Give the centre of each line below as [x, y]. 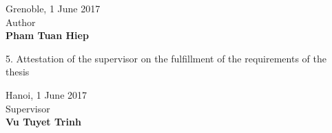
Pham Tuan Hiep [47, 35]
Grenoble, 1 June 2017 [53, 8]
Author [21, 22]
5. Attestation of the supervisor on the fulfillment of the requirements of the [166, 58]
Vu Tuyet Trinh [43, 122]
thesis [18, 72]
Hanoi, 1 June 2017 [46, 94]
